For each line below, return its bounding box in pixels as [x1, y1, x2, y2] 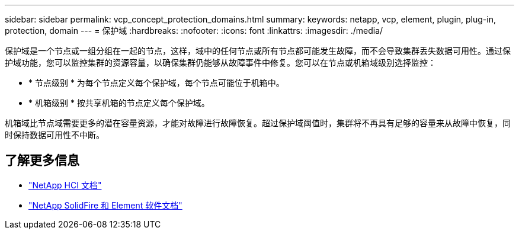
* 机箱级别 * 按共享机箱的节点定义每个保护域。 [28, 98, 210, 108]
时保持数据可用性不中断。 [5, 130, 104, 140]
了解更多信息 [5, 153, 79, 168]
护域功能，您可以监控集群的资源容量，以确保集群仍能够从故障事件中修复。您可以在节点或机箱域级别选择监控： [5, 57, 436, 68]
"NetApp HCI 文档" [28, 179, 102, 190]
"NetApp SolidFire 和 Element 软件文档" [28, 200, 182, 210]
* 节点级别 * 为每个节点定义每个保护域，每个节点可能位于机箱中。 [28, 78, 284, 88]
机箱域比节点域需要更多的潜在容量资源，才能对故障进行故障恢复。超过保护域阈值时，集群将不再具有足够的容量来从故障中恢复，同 [5, 118, 511, 128]
